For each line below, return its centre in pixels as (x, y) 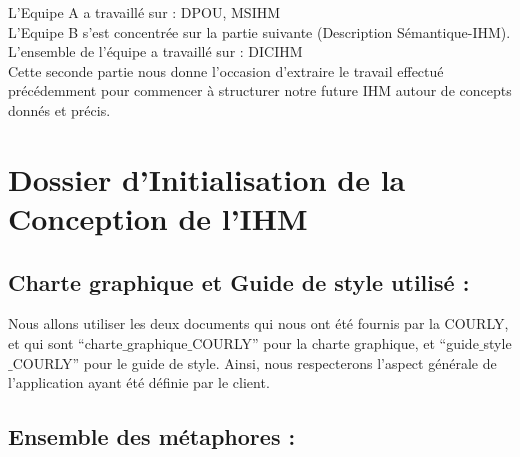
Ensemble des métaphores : (152, 436)
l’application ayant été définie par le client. (139, 382)
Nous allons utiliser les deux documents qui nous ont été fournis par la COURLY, (258, 323)
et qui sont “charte (65, 342)
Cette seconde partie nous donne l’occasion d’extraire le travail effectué (226, 70)
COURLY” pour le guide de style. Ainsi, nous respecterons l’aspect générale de (254, 362)
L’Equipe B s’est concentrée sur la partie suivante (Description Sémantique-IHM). (259, 31)
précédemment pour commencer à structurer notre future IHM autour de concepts (260, 90)
